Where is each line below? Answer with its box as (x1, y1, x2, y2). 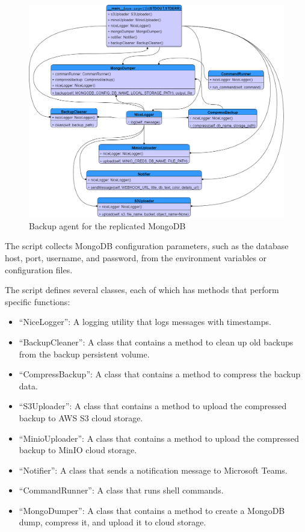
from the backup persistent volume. (19, 347, 150, 360)
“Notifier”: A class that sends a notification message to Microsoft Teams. (19, 463, 288, 476)
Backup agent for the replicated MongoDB (29, 219, 186, 232)
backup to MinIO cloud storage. (19, 444, 137, 456)
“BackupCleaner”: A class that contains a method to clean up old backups (19, 335, 294, 348)
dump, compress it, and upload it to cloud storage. (19, 516, 206, 528)
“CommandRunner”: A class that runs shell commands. (19, 484, 224, 496)
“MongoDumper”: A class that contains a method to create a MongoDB (19, 504, 285, 516)
